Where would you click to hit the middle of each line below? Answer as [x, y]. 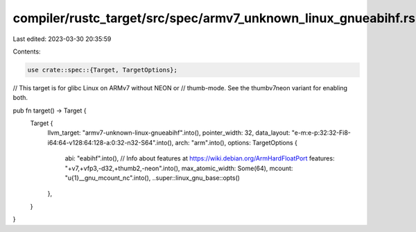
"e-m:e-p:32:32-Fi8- [321, 133]
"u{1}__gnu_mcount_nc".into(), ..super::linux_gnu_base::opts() [153, 178]
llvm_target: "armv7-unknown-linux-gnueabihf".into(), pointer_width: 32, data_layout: [169, 133]
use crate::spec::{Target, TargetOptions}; [103, 70]
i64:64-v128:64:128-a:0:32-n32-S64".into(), [111, 142]
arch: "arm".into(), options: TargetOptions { [236, 142]
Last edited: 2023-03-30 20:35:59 [62, 39]
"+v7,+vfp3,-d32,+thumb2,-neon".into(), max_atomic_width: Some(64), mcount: [179, 168]
